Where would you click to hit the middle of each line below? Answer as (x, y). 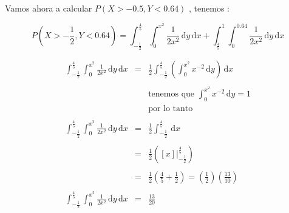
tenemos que (172, 94)
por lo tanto (171, 109)
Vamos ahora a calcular (49, 8)
